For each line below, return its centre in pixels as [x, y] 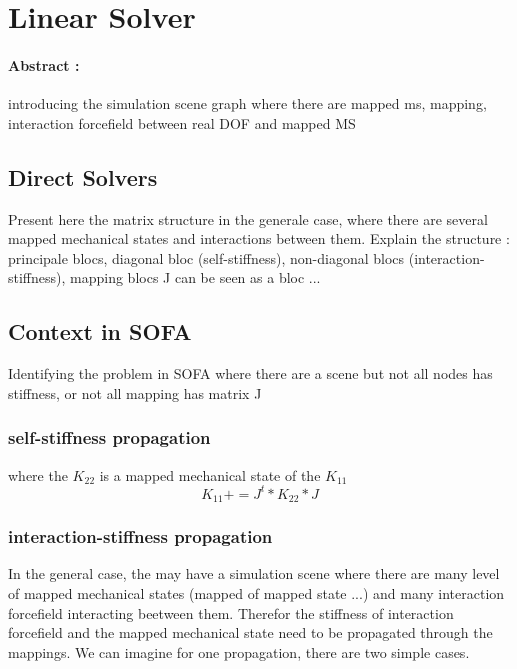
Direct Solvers [83, 176]
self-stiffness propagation [109, 437]
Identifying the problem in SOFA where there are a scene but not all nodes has [250, 373]
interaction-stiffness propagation [140, 536]
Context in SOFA [100, 331]
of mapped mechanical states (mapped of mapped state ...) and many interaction [256, 592]
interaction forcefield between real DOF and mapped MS [182, 122]
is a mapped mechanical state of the [210, 474]
